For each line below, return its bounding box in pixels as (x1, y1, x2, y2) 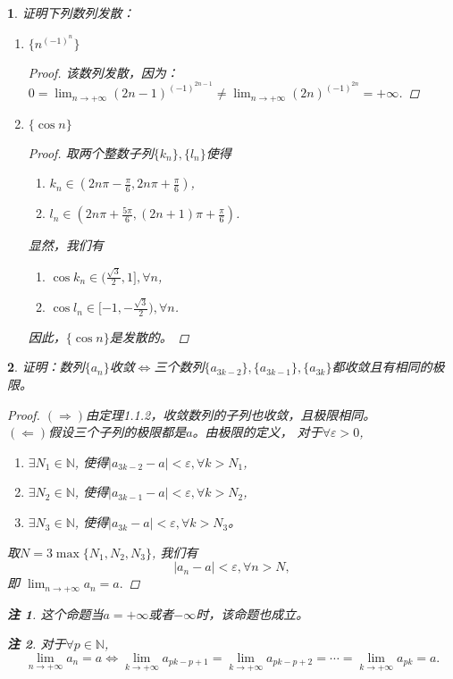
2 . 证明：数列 (7, 357, 85, 376)
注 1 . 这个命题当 (7, 604, 104, 623)
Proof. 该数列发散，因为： (28, 63, 179, 81)
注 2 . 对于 (7, 634, 66, 653)
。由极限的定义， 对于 (192, 423, 323, 441)
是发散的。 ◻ (109, 327, 189, 346)
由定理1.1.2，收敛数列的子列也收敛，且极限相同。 (86, 405, 376, 423)
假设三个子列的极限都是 (48, 423, 187, 441)
